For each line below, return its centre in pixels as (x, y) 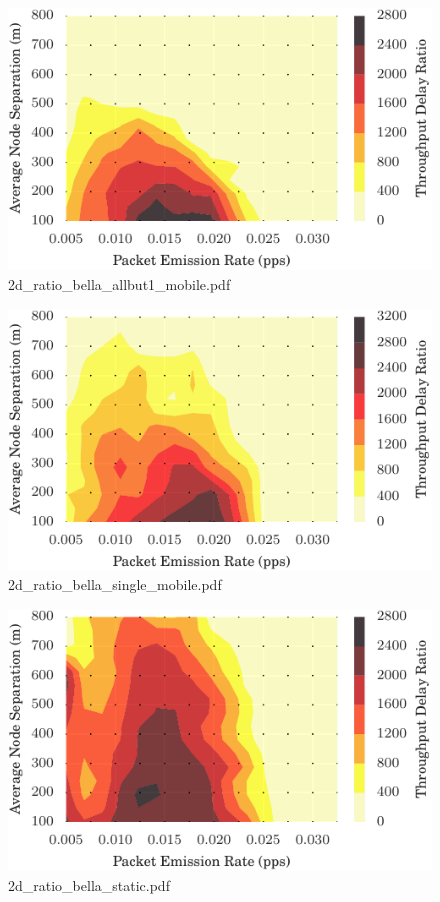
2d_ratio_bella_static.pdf (89, 885)
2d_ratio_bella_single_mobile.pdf (115, 584)
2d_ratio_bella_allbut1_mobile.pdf (119, 283)
